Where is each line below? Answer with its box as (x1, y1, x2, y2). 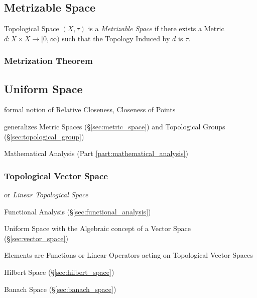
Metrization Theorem (4, 54, 93, 67)
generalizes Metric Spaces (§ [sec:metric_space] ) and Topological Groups (4, 121, 225, 132)
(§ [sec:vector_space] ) (4, 233, 68, 243)
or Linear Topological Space (4, 189, 88, 200)
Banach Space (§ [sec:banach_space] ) (4, 283, 116, 294)
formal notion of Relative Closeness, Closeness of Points (4, 104, 176, 115)
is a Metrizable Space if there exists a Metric (88, 23, 224, 34)
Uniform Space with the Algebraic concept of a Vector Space (4, 223, 191, 234)
